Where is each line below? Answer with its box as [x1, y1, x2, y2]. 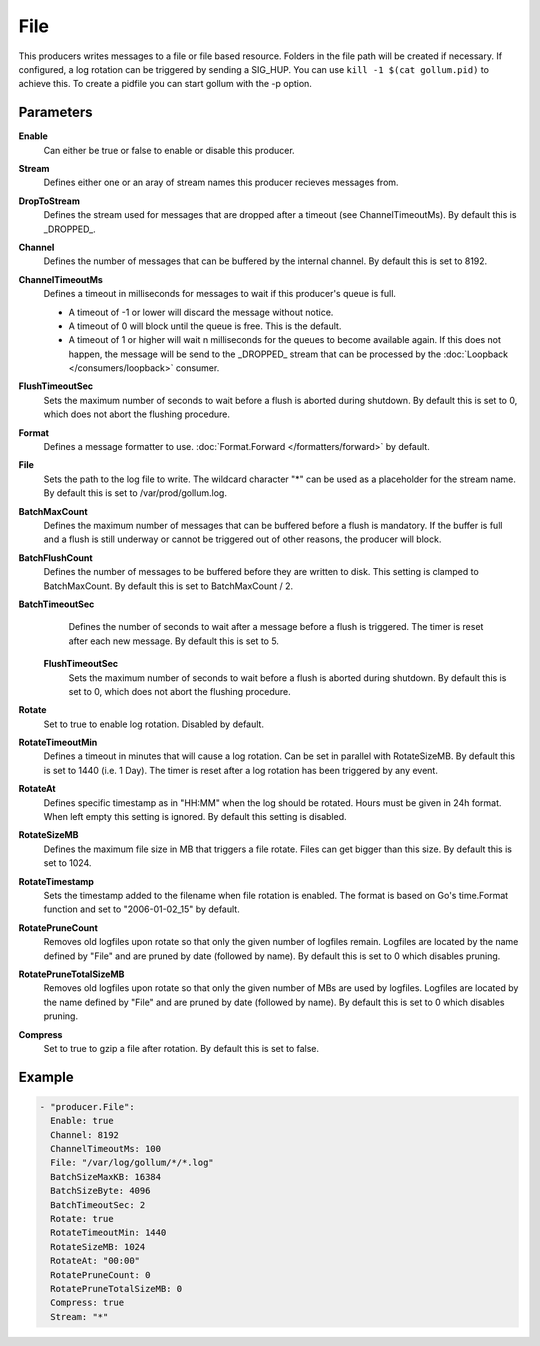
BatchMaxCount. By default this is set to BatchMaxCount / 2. [43, 580, 294, 592]
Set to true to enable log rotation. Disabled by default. [43, 718, 265, 730]
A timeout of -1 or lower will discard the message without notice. [68, 306, 334, 318]
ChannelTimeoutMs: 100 [50, 1143, 162, 1155]
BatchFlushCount [18, 551, 94, 564]
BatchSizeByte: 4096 [50, 1185, 151, 1197]
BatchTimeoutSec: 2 [50, 1199, 146, 1210]
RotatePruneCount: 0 [50, 1269, 151, 1280]
